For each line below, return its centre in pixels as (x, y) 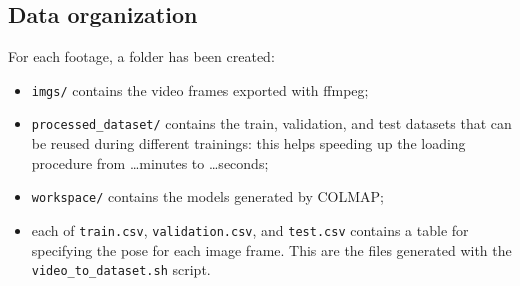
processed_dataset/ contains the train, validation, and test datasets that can (271, 123)
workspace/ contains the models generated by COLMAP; (207, 196)
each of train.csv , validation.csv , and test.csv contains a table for (250, 229)
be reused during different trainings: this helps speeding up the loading (248, 143)
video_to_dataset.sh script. (121, 269)
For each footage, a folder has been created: (141, 56)
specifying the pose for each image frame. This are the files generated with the (271, 249)
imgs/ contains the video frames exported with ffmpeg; (200, 89)
